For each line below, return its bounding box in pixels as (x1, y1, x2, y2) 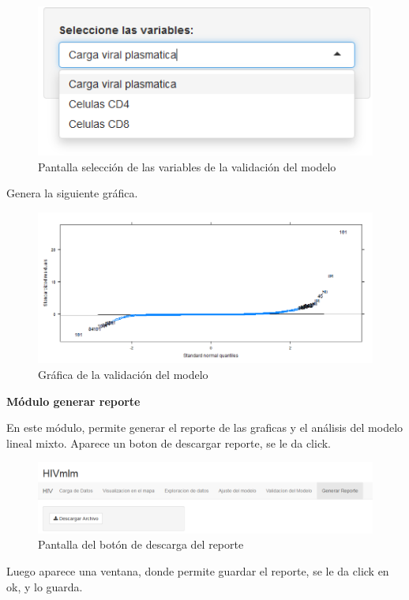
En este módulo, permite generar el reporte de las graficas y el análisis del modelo (6, 419, 403, 436)
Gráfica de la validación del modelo (38, 366, 208, 382)
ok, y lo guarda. (6, 578, 83, 594)
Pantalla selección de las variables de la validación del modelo (38, 158, 336, 174)
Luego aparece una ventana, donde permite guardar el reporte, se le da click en (6, 563, 389, 579)
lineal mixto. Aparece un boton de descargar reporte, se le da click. (6, 434, 331, 451)
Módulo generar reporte (6, 392, 141, 409)
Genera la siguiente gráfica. (6, 185, 138, 201)
